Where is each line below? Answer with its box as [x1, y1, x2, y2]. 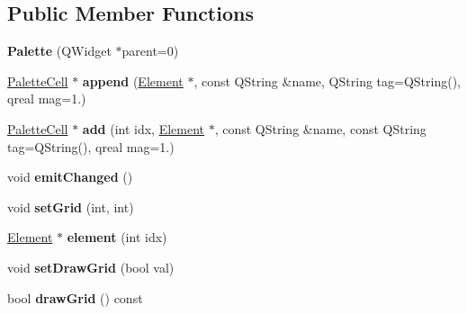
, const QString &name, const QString [214, 119, 427, 138]
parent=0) [121, 41, 179, 60]
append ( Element [82, 71, 184, 90]
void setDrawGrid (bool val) [7, 257, 175, 276]
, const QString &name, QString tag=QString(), [193, 71, 461, 90]
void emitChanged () [7, 167, 133, 186]
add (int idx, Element [82, 119, 205, 138]
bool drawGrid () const [7, 288, 143, 307]
